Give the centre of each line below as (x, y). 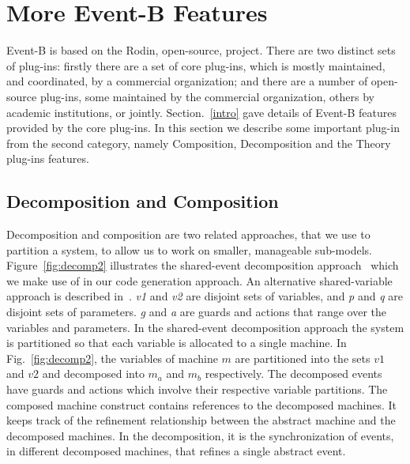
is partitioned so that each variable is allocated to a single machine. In (177, 343)
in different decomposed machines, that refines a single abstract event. (176, 451)
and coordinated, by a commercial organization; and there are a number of (187, 81)
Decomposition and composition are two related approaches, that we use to (188, 234)
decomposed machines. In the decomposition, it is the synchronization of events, (200, 435)
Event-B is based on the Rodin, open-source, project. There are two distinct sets (201, 50)
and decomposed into (93, 373)
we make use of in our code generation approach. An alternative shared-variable (199, 280)
